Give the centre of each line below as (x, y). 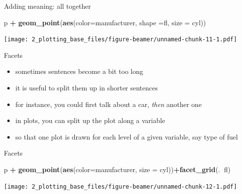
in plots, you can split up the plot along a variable (90, 120)
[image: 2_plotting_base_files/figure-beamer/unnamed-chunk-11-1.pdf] (121, 40)
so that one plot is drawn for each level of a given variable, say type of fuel (127, 136)
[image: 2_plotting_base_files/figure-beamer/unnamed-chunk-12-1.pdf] (121, 186)
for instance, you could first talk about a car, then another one (108, 104)
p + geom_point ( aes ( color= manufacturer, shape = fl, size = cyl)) (105, 22)
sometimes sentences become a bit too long (79, 71)
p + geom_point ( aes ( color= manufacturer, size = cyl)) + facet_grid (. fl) (117, 169)
